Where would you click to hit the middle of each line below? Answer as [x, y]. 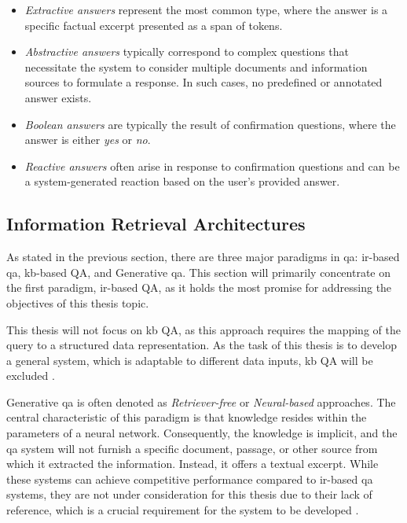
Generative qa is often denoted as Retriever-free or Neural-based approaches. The [201, 401]
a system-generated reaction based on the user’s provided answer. [182, 181]
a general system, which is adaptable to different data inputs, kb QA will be [190, 360]
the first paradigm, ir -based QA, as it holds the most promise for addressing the [199, 287]
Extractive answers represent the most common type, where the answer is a [206, 9]
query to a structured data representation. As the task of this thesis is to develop [202, 345]
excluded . [31, 376]
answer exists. [58, 97]
